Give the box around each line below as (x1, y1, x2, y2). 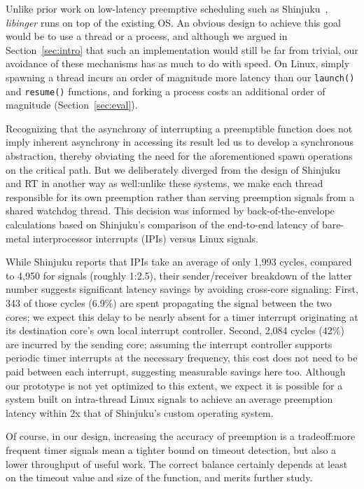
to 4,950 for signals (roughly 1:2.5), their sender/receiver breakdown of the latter (6, 268, 352, 282)
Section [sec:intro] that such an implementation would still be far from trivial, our (6, 42, 358, 57)
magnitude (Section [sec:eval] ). (6, 97, 138, 112)
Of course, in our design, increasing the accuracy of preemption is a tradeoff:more (6, 429, 356, 443)
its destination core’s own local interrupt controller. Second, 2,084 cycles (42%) (6, 323, 344, 338)
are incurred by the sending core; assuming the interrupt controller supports (6, 336, 332, 351)
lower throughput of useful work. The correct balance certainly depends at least (6, 456, 348, 471)
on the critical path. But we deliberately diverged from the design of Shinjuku (6, 162, 341, 177)
